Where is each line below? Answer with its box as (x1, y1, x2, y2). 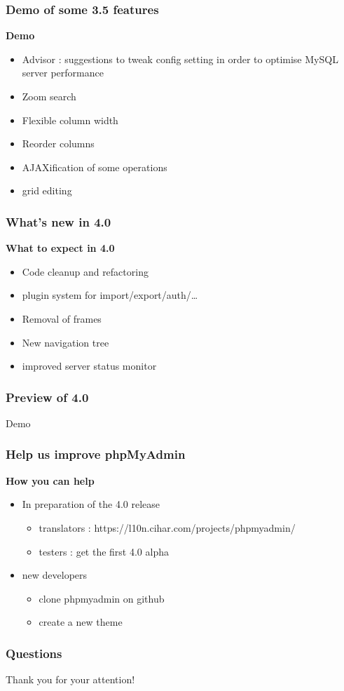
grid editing (22, 183, 72, 198)
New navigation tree (22, 335, 109, 349)
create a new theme (39, 615, 123, 629)
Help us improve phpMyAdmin (6, 445, 186, 463)
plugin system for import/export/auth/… (22, 288, 198, 302)
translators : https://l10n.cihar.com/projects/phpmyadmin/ (39, 520, 296, 535)
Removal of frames (22, 311, 102, 326)
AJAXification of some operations (22, 159, 167, 174)
